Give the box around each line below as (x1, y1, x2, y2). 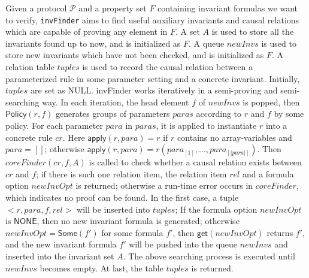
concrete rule (5, 131, 53, 143)
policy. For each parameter (5, 119, 103, 131)
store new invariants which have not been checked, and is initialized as (5, 49, 264, 61)
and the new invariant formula (5, 238, 117, 250)
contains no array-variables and (177, 131, 292, 143)
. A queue (189, 37, 225, 49)
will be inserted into (77, 203, 150, 215)
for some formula (101, 226, 163, 238)
